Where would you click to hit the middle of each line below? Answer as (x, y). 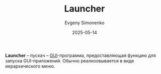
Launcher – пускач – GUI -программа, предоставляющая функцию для (80, 55)
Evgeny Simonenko (85, 23)
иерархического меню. (30, 66)
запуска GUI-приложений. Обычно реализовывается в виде (70, 60)
